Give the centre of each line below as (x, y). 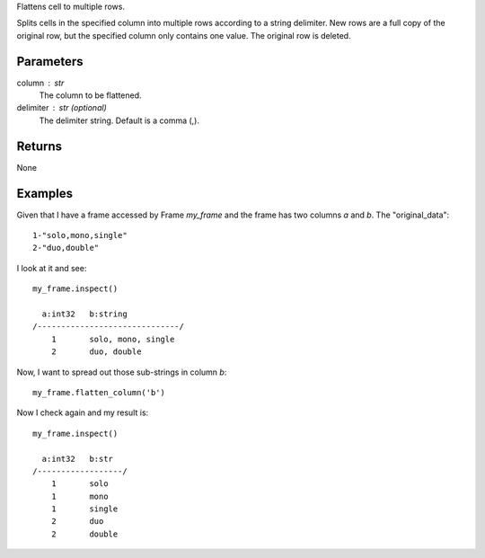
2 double (84, 534)
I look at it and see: (52, 268)
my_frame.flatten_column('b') (99, 392)
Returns (40, 146)
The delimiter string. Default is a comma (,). (119, 120)
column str (40, 83)
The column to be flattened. (91, 95)
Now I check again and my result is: (83, 412)
